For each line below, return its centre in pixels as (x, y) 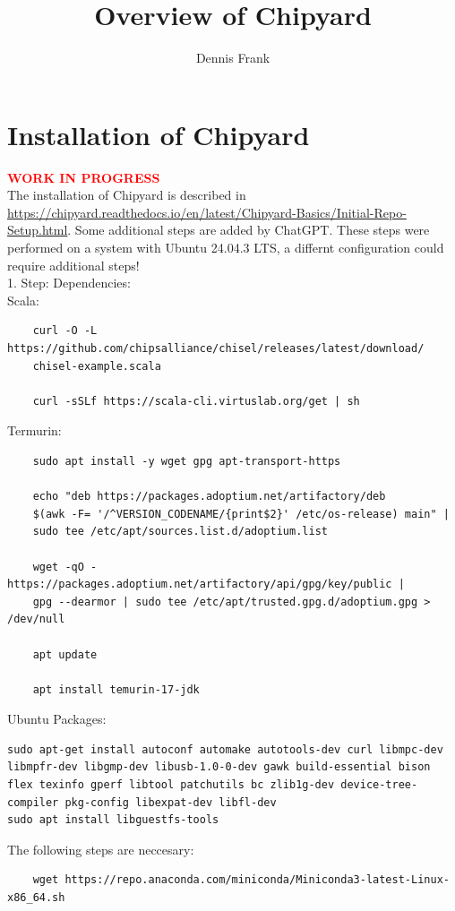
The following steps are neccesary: (101, 849)
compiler (33, 802)
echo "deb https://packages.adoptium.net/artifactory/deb (209, 497)
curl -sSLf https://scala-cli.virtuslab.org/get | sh (196, 401)
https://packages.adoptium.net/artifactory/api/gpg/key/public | (206, 584)
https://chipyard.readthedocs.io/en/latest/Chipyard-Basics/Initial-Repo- (207, 212)
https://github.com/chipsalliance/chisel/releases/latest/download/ (216, 348)
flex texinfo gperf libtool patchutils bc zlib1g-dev (171, 785)
